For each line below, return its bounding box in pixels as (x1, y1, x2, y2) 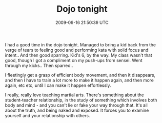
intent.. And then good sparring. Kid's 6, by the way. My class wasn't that (5, 52, 152, 58)
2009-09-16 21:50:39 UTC (55, 20, 109, 25)
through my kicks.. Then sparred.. (5, 62, 73, 68)
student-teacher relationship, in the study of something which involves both (5, 97, 158, 103)
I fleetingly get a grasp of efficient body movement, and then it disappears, (5, 72, 156, 78)
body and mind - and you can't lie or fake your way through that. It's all (5, 102, 148, 108)
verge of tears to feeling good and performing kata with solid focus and (5, 47, 149, 53)
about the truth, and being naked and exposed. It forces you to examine (5, 107, 149, 113)
